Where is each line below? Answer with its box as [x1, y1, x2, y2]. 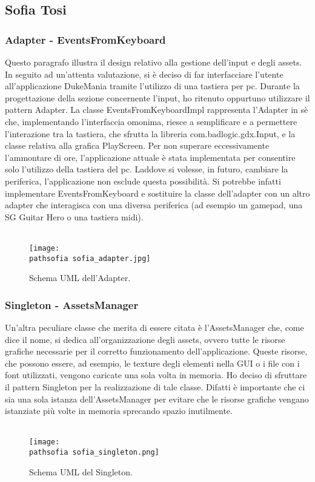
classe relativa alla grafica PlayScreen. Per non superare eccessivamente [5, 139, 270, 152]
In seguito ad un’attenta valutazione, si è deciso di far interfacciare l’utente [5, 67, 283, 80]
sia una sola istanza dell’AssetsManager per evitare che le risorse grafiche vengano [5, 392, 309, 405]
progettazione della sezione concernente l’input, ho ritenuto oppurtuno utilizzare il [5, 91, 310, 104]
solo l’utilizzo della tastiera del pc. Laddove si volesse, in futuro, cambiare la [5, 163, 288, 175]
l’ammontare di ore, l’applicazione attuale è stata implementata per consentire [5, 151, 296, 163]
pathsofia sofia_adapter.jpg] [29, 254, 151, 263]
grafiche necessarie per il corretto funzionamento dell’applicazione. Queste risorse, [5, 345, 308, 358]
